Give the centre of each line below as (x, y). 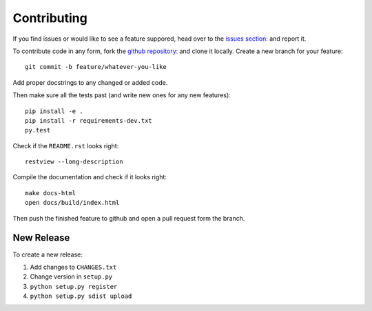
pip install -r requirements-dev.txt (89, 120)
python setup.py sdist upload (81, 296)
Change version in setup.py (71, 277)
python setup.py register (74, 287)
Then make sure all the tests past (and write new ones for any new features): (122, 95)
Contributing (50, 18)
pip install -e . (54, 111)
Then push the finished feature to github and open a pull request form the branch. (129, 218)
